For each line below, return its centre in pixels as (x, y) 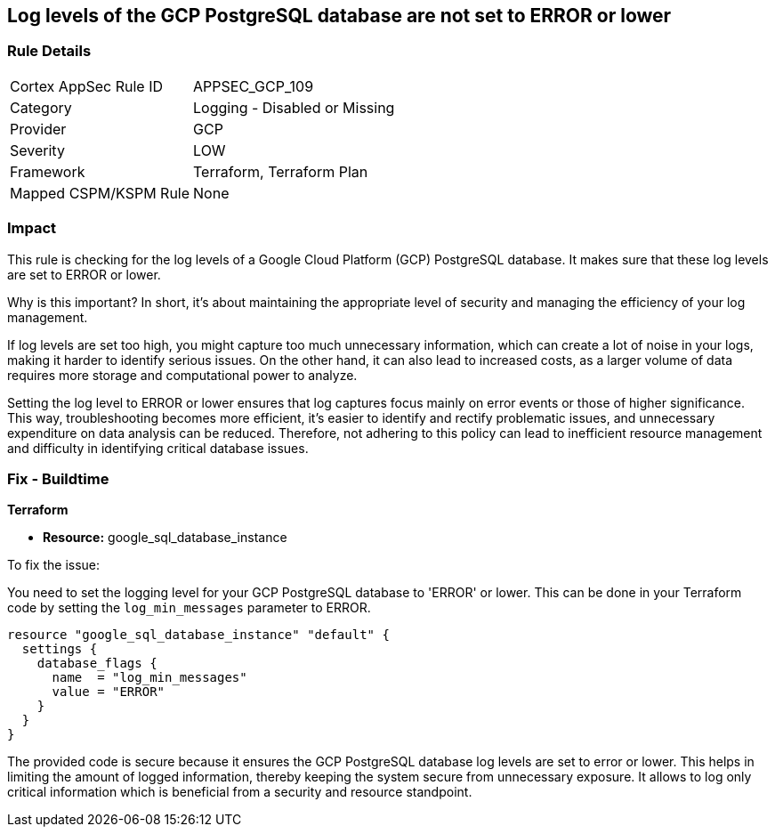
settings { (60, 649)
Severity (37, 150)
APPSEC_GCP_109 (254, 86)
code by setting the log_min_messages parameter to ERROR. (189, 608)
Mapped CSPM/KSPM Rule (100, 193)
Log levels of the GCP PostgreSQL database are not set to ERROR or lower (339, 16)
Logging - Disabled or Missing (294, 107)
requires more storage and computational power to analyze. (182, 375)
